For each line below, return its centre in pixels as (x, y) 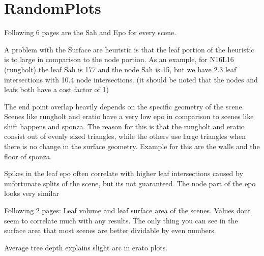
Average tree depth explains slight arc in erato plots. (86, 247)
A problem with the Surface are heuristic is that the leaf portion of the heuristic (129, 49)
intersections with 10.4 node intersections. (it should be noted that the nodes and (131, 79)
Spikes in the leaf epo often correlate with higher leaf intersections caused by (124, 173)
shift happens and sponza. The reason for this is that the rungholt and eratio (124, 126)
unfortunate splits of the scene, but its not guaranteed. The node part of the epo (130, 183)
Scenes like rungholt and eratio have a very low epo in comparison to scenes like (129, 116)
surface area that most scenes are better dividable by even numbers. (110, 230)
